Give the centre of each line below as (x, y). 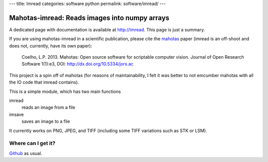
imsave (17, 114)
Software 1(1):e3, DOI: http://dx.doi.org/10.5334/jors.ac (77, 64)
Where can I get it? (32, 143)
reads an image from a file (48, 107)
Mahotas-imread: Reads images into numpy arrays (89, 18)
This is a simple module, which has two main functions (65, 91)
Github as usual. (26, 153)
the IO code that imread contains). (44, 82)
